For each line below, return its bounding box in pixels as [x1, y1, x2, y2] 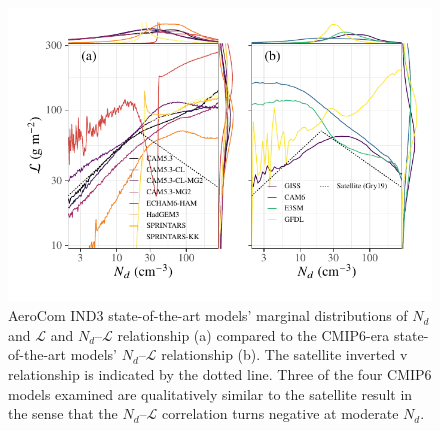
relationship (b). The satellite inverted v [161, 344, 408, 365]
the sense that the [8, 403, 118, 424]
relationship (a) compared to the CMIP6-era [117, 324, 390, 345]
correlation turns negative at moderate [162, 403, 399, 424]
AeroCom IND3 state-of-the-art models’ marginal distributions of [8, 305, 408, 326]
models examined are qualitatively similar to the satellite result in [8, 383, 413, 404]
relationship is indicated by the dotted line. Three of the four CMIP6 [8, 364, 432, 384]
